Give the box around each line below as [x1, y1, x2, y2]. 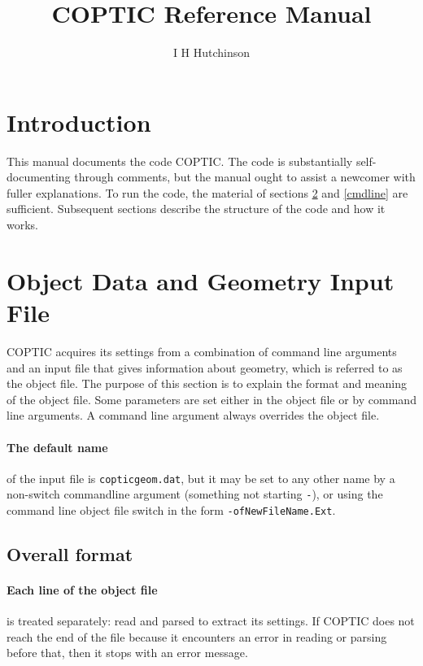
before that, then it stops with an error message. [7, 644, 248, 661]
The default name [7, 438, 108, 455]
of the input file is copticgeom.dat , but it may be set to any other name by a [7, 469, 395, 486]
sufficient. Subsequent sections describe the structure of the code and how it [7, 200, 386, 217]
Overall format [7, 542, 133, 567]
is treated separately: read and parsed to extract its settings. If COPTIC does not [7, 612, 415, 629]
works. [7, 216, 39, 233]
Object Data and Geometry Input [7, 263, 395, 297]
